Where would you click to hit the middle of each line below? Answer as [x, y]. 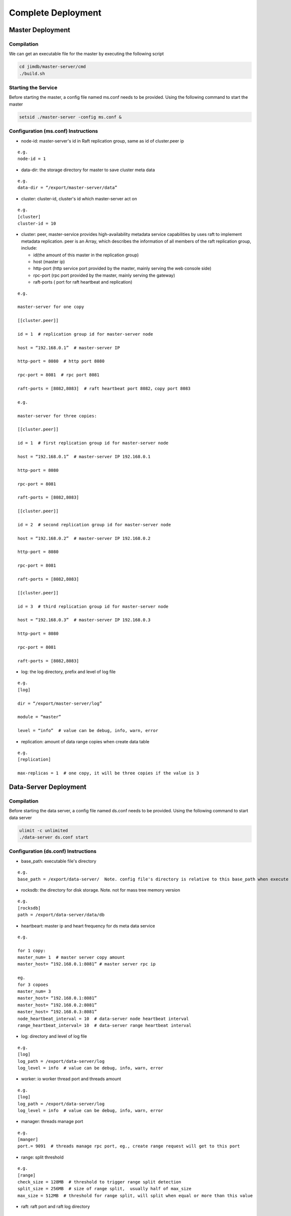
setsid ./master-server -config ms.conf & [70, 117]
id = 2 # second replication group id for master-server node [94, 525]
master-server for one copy [51, 307]
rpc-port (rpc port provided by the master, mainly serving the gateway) [104, 275]
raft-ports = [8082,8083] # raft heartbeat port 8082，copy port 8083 [104, 389]
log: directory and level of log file [54, 1037]
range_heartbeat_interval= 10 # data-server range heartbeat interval [105, 1025]
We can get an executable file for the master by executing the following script [87, 54]
